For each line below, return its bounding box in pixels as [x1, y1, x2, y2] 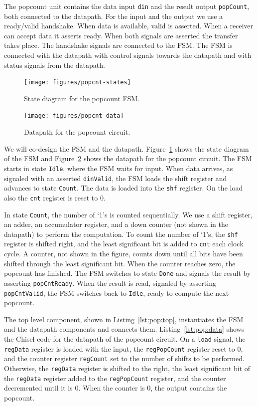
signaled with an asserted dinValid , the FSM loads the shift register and [4, 173, 227, 183]
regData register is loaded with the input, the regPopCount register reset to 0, [4, 343, 243, 354]
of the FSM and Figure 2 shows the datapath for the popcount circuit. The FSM [4, 153, 252, 164]
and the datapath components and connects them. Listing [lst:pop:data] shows [4, 324, 245, 334]
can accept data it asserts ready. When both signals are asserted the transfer [4, 30, 238, 40]
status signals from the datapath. [4, 59, 105, 70]
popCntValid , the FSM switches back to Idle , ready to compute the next [4, 287, 229, 298]
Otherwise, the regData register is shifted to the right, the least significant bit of [4, 363, 251, 373]
